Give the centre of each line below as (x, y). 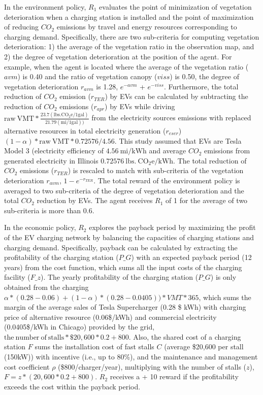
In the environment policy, (45, 7)
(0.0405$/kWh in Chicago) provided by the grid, (79, 327)
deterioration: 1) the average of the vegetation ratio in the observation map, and (129, 46)
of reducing (22, 27)
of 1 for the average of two (207, 200)
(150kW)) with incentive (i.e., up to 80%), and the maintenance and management (131, 357)
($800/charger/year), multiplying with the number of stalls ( (152, 366)
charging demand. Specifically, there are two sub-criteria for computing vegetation (132, 36)
